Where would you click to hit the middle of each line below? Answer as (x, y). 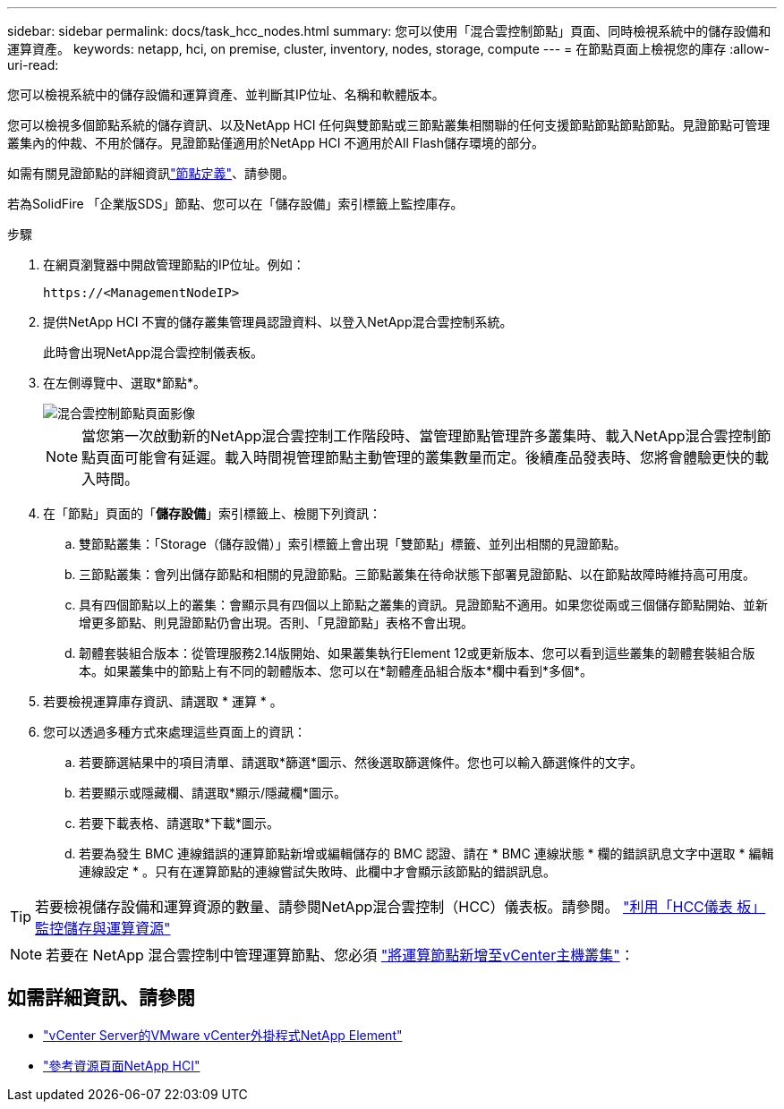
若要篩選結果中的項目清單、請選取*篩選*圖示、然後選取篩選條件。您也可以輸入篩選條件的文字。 (361, 762)
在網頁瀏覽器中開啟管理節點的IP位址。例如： (174, 264)
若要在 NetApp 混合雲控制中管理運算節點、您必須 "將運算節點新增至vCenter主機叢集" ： (340, 955)
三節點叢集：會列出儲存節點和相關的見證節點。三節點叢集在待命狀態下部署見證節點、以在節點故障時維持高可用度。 (417, 574)
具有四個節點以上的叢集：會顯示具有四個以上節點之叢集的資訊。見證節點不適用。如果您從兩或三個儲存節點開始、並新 (423, 605)
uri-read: (33, 65)
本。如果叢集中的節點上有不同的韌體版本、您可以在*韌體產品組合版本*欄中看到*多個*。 (336, 671)
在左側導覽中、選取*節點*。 (125, 383)
